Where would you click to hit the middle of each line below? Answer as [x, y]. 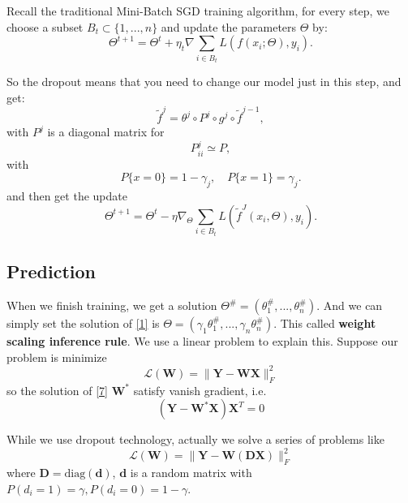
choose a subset [45, 26]
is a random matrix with [191, 473]
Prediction [51, 271]
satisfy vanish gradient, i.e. [200, 390]
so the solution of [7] [58, 390]
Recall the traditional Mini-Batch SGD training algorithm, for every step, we [198, 11]
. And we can [350, 305]
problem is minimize [57, 357]
